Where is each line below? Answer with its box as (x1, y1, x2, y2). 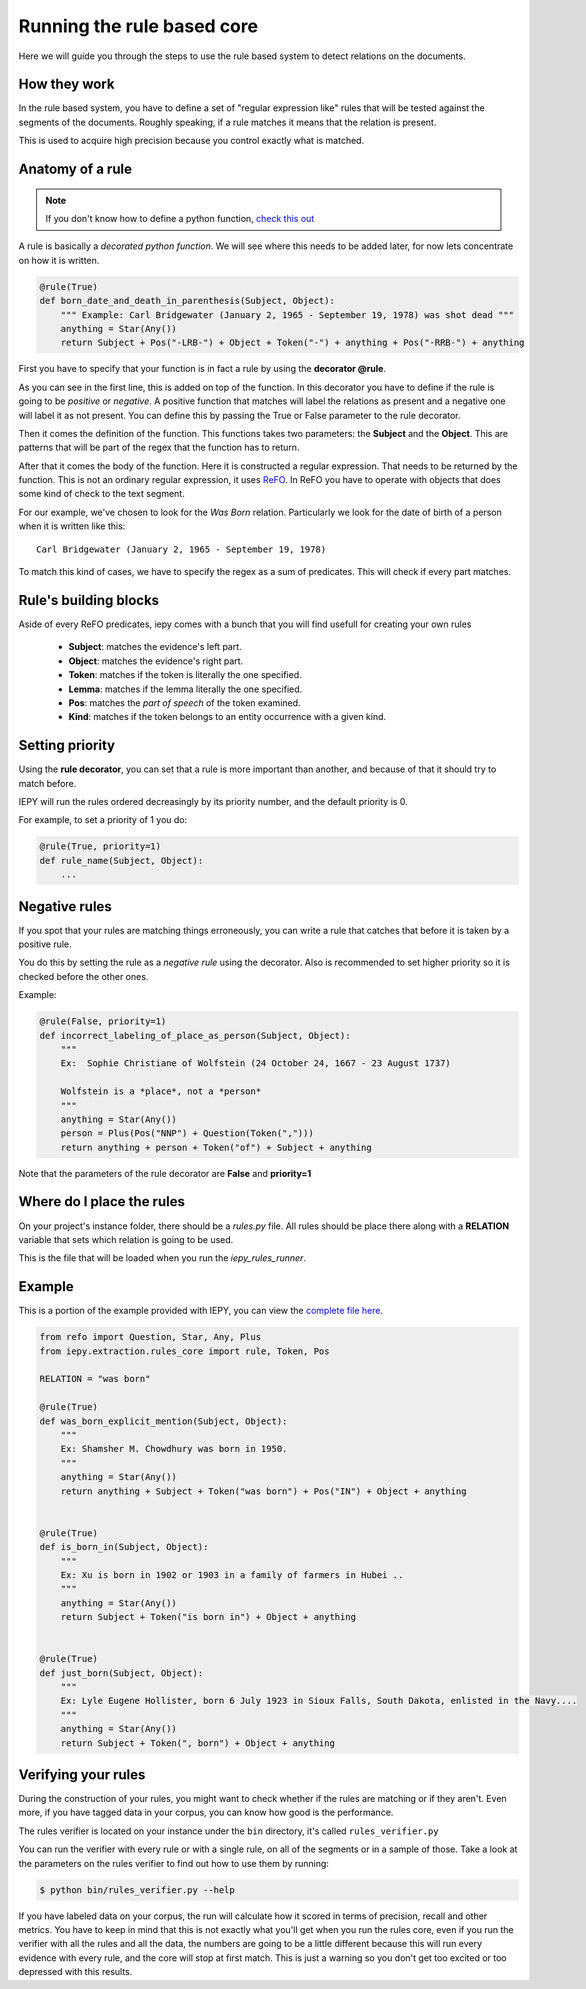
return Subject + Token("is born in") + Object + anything (60, 1611, 357, 1623)
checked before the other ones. (18, 970, 149, 982)
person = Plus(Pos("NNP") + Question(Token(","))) (60, 1128, 314, 1139)
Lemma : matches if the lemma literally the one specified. (68, 683, 303, 695)
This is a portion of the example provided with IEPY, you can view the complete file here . (18, 1305, 384, 1317)
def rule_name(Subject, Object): (39, 855, 204, 866)
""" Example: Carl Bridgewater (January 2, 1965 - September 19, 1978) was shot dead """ (60, 309, 515, 320)
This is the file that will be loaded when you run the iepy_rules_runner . (18, 1252, 307, 1264)
